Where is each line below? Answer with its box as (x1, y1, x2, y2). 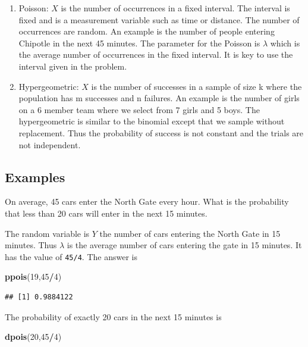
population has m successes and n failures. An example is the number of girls (18, 92, 300, 104)
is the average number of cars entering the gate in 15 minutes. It (67, 239, 302, 251)
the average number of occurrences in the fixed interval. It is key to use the (18, 48, 293, 61)
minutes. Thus (5, 239, 57, 251)
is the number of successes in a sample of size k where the (91, 80, 302, 92)
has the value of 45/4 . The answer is (5, 250, 137, 262)
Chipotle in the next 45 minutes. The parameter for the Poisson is (18, 36, 260, 49)
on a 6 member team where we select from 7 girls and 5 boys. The (18, 103, 260, 115)
